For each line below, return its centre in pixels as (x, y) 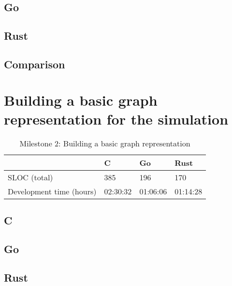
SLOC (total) (30, 177)
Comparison (35, 64)
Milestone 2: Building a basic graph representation (105, 143)
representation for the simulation (116, 119)
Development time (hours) (52, 191)
